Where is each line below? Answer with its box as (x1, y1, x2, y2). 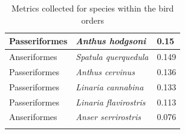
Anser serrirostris (76, 110, 141, 123)
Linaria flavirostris (76, 95, 146, 108)
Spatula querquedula (76, 50, 149, 63)
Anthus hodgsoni (76, 35, 146, 47)
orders (81, 13, 104, 26)
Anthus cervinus (76, 65, 135, 78)
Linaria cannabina (76, 80, 144, 93)
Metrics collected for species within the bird (11, 2, 174, 14)
